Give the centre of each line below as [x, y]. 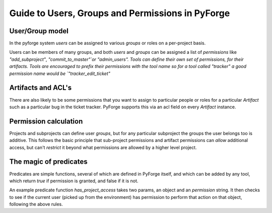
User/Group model [39, 31]
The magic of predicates [48, 162]
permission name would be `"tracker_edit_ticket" [60, 74]
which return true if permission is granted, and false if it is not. [74, 181]
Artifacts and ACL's [41, 88]
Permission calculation [46, 121]
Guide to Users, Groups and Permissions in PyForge [120, 13]
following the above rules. [36, 204]
